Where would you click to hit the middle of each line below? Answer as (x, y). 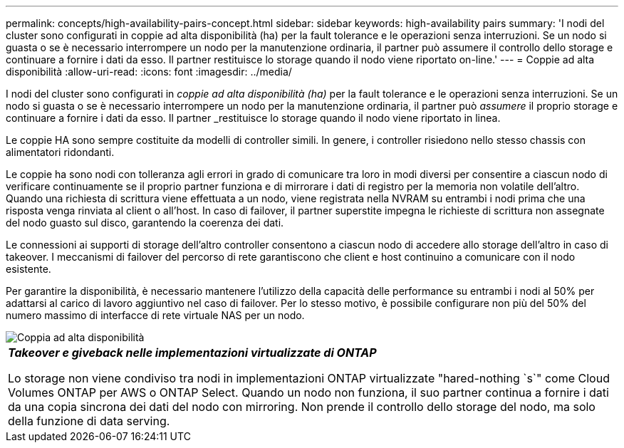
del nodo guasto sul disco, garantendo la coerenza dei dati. (145, 223)
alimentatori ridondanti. (60, 152)
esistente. (28, 269)
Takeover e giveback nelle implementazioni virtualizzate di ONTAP (192, 353)
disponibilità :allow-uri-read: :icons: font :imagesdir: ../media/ (149, 72)
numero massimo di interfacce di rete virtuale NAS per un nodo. (155, 315)
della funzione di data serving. (89, 421)
